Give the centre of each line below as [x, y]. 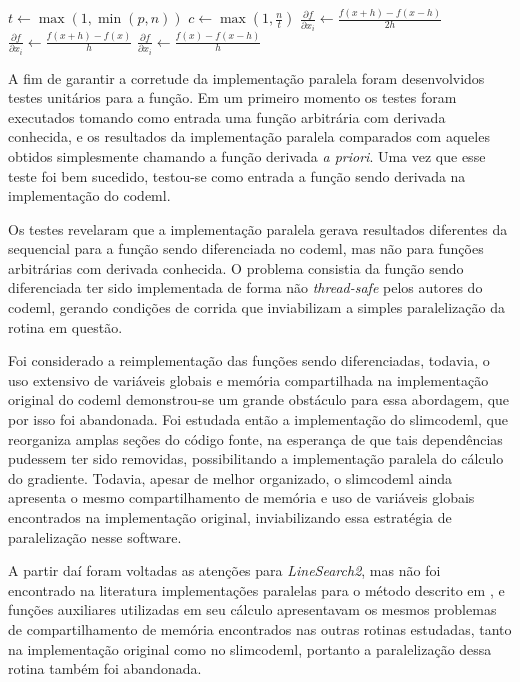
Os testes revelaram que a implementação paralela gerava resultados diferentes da [258, 228]
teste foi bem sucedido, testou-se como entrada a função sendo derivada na [237, 175]
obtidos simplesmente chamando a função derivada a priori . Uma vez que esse [247, 155]
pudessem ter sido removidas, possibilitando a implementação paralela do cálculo [256, 458]
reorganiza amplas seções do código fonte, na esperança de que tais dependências [255, 438]
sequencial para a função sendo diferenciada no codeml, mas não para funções [246, 248]
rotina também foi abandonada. [105, 668]
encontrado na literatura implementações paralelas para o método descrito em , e [256, 589]
